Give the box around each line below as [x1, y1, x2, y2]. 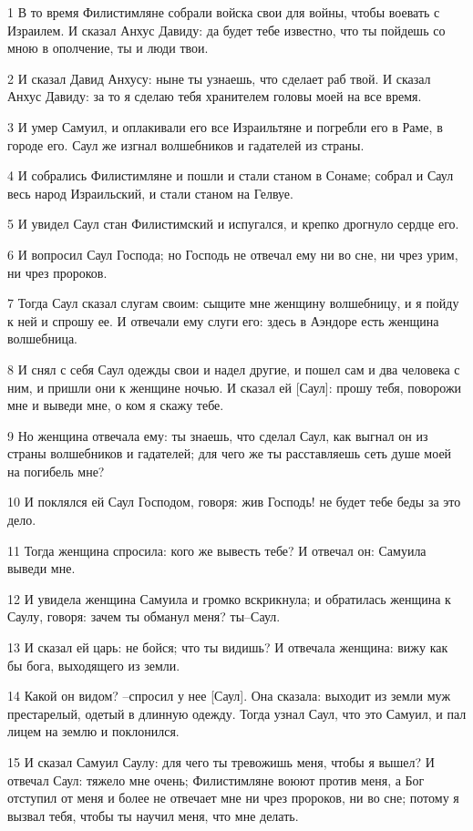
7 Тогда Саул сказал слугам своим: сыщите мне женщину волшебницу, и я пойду [7, 293, 459, 313]
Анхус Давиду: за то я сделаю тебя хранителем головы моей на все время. [7, 87, 422, 106]
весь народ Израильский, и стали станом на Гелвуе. [7, 183, 293, 202]
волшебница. [7, 329, 78, 348]
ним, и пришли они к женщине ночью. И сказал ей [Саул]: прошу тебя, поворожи [7, 377, 462, 396]
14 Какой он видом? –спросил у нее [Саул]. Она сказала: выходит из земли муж [7, 686, 451, 705]
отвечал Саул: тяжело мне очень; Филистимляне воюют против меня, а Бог [7, 770, 425, 789]
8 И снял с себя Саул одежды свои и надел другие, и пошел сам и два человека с [7, 359, 460, 378]
